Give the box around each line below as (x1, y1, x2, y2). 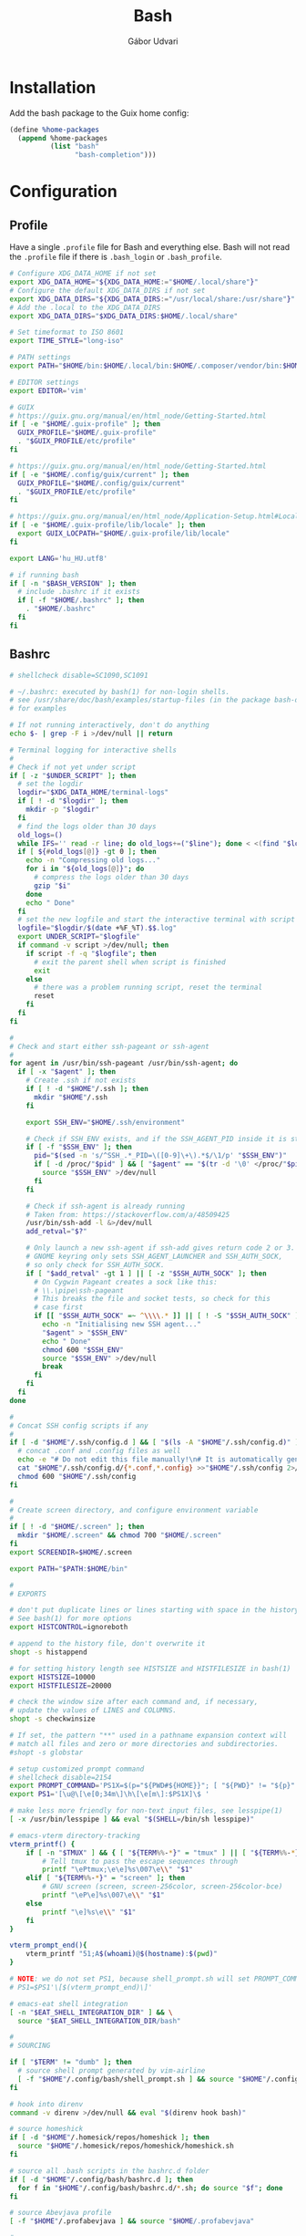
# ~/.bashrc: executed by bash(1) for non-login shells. (9, 687, 230, 696)
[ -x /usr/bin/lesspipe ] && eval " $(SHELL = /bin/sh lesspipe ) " (9, 1815, 255, 1824)
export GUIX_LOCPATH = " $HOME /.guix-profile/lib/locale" (17, 529, 230, 538)
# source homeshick (9, 2125, 84, 2134)
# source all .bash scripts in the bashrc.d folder (9, 2166, 209, 2176)
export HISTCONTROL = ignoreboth (9, 1623, 128, 1632)
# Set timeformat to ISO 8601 (9, 328, 125, 338)
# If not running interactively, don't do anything (9, 721, 209, 730)
